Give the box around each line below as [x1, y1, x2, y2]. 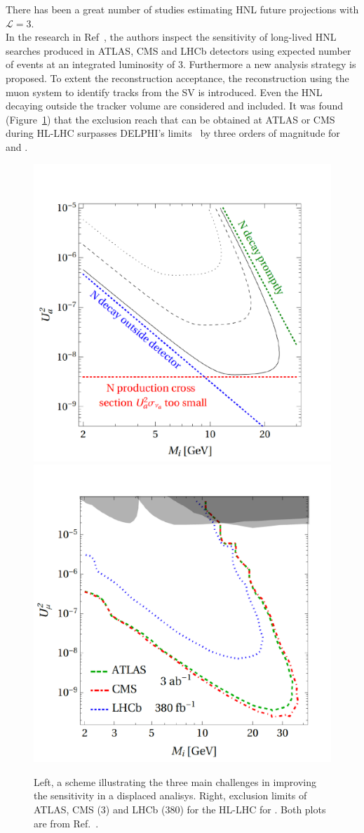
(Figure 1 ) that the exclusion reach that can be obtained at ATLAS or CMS [6, 112, 335, 126]
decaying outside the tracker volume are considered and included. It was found [6, 98, 344, 113]
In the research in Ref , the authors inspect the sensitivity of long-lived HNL [6, 29, 337, 44]
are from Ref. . [34, 815, 99, 830]
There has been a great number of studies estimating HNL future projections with [6, 2, 359, 16]
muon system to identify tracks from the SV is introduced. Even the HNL [6, 84, 323, 99]
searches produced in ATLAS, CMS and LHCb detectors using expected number [6, 43, 351, 58]
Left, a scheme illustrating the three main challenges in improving [34, 774, 317, 789]
